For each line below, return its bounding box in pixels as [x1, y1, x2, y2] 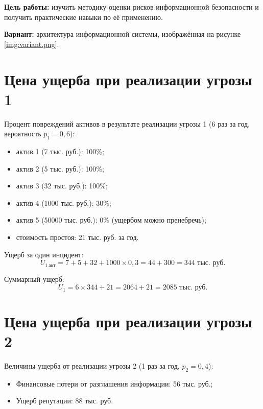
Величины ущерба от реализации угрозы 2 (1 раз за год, [4, 360, 180, 371]
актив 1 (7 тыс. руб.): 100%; [16, 146, 104, 157]
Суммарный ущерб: [4, 273, 64, 284]
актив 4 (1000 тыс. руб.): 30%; [16, 197, 111, 208]
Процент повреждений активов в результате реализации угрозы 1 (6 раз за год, [4, 118, 250, 129]
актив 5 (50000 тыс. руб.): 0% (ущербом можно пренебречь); [16, 214, 206, 225]
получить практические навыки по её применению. [4, 11, 163, 22]
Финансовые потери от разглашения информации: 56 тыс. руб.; [16, 378, 213, 389]
